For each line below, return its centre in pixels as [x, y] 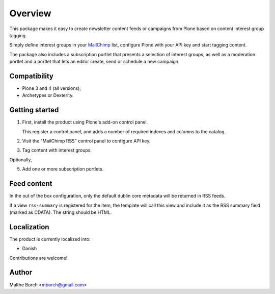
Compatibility [31, 76]
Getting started [34, 110]
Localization [29, 227]
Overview [30, 13]
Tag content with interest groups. [57, 150]
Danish [30, 249]
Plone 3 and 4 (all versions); [52, 88]
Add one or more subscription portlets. [63, 169]
